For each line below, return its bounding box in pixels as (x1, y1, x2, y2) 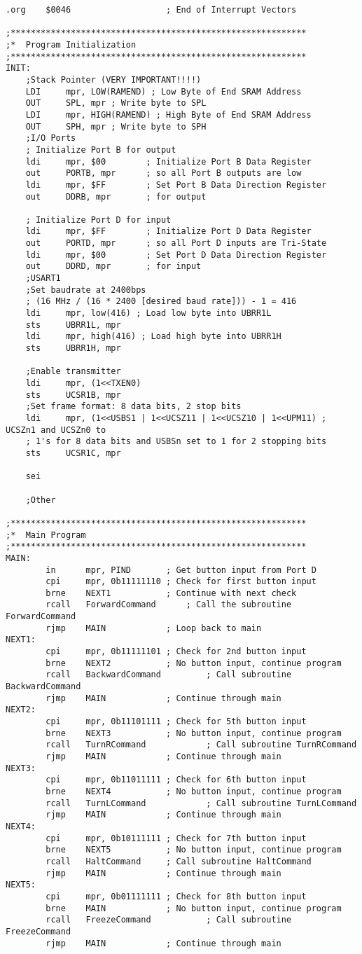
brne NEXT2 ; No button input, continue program (46, 658, 342, 668)
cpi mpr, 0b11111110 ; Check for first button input (46, 576, 316, 587)
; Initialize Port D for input (25, 214, 172, 225)
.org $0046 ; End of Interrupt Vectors (6, 5, 297, 15)
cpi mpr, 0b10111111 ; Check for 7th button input (46, 833, 307, 843)
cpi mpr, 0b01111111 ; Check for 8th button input (46, 891, 307, 901)
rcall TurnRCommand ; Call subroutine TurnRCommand (46, 740, 357, 750)
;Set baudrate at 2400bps (25, 284, 146, 295)
